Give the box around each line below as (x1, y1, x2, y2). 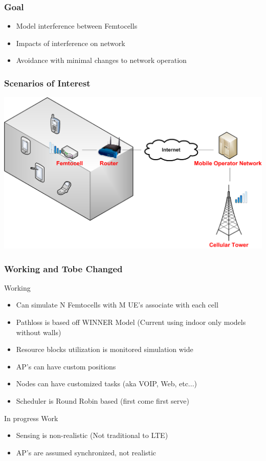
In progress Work (4, 412, 58, 423)
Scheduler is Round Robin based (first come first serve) (16, 395, 189, 406)
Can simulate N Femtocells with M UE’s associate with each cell (16, 299, 218, 310)
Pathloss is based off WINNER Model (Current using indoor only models (16, 317, 246, 327)
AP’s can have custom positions (16, 361, 116, 371)
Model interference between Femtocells (16, 20, 138, 31)
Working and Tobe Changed (4, 262, 123, 275)
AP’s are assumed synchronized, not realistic (16, 447, 157, 457)
